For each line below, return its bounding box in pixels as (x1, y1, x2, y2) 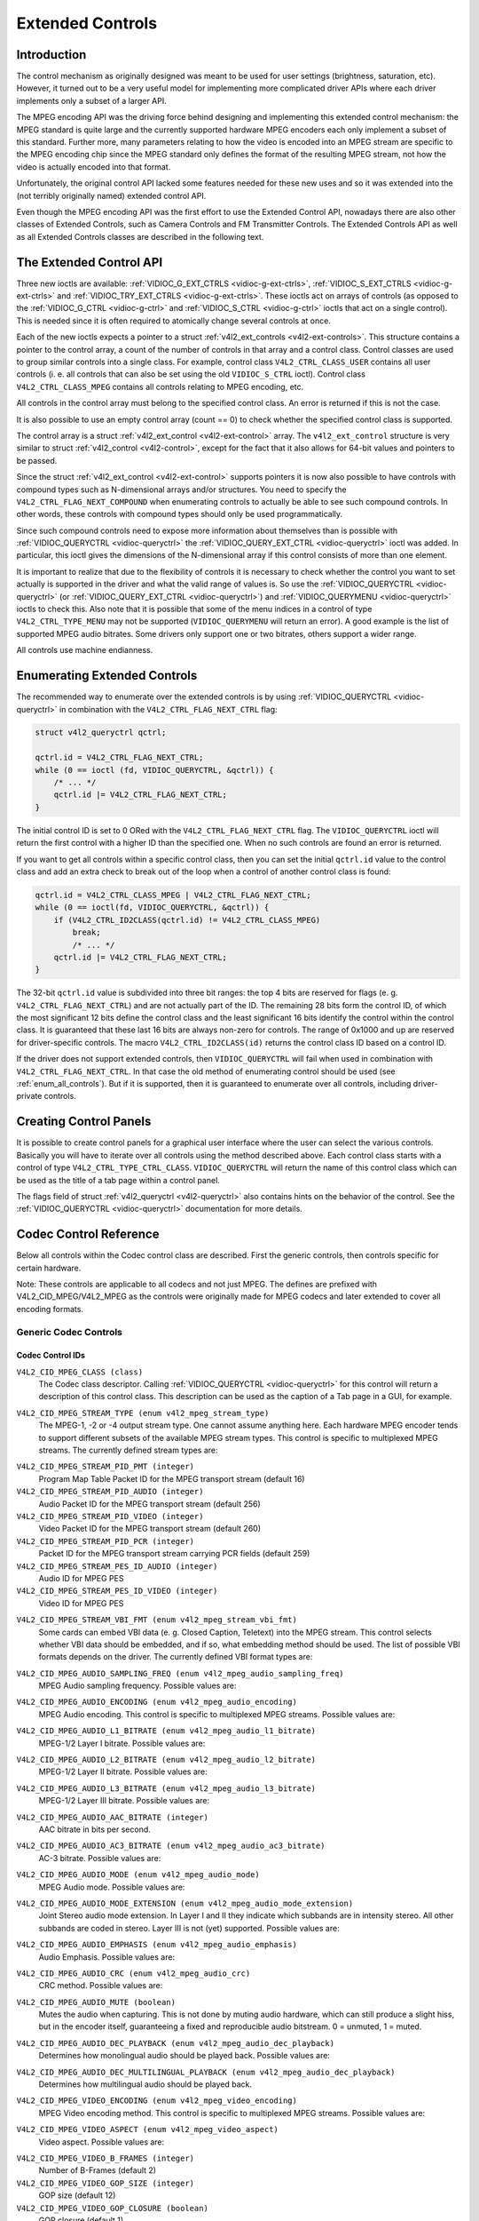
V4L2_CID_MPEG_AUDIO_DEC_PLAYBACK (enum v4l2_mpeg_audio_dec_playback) (16, 2038, 335, 2048)
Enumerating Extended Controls (16, 668, 198, 683)
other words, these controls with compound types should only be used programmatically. (16, 509, 343, 520)
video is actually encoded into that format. (16, 161, 171, 172)
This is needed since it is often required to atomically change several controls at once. (16, 315, 332, 326)
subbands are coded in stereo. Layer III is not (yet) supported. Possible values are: (38, 1922, 341, 1933)
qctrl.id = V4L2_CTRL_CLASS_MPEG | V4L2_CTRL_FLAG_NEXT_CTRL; (35, 889, 311, 900)
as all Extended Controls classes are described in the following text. (16, 231, 264, 242)
